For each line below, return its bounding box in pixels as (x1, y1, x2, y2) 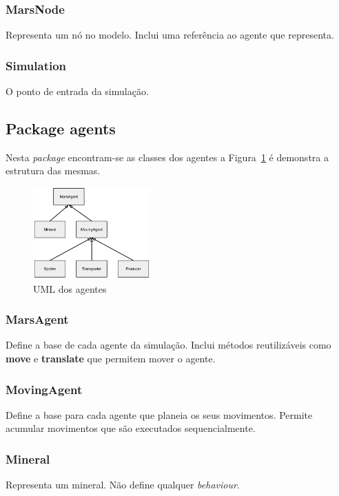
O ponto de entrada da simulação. (6, 84, 149, 99)
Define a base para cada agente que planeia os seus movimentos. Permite (6, 407, 313, 422)
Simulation (6, 56, 67, 74)
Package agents (6, 118, 116, 139)
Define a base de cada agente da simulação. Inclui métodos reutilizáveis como (6, 338, 331, 352)
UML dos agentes (33, 281, 107, 296)
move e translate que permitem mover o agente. (6, 351, 216, 366)
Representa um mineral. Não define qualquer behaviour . (6, 477, 240, 492)
